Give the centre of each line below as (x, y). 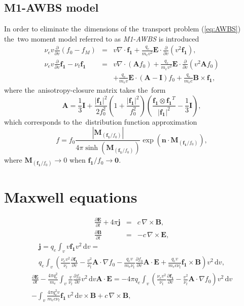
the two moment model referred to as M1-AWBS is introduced (102, 38)
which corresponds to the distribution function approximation (101, 121)
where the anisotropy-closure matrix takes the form (85, 90)
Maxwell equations (71, 196)
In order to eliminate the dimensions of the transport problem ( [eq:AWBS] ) (123, 29)
